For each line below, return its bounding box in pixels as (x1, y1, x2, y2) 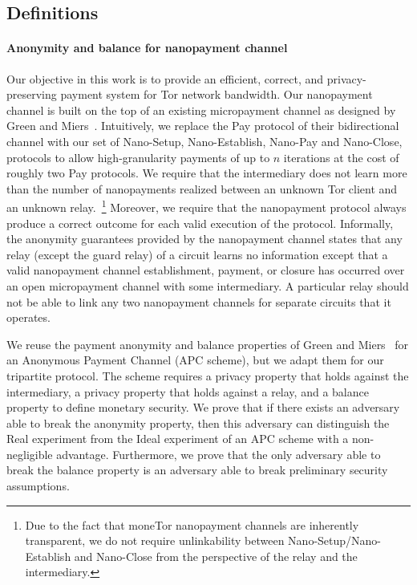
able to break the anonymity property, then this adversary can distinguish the (6, 414, 390, 431)
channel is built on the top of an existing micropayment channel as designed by (6, 101, 396, 118)
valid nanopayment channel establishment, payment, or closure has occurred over (6, 262, 405, 278)
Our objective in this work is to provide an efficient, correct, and (6, 70, 324, 87)
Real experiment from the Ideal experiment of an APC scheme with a (6, 430, 349, 447)
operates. (6, 309, 51, 326)
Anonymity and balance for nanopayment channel (6, 39, 288, 56)
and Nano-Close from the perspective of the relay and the (74, 547, 358, 564)
